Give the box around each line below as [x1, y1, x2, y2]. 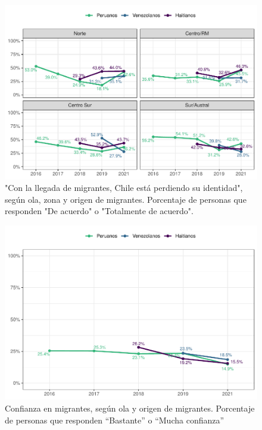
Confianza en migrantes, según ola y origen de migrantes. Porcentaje [5, 402, 255, 415]
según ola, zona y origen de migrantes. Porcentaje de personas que [5, 193, 247, 205]
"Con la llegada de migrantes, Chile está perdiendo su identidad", [5, 181, 243, 194]
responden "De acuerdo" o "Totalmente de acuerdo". [5, 205, 194, 217]
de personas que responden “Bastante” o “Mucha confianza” [5, 413, 224, 426]
